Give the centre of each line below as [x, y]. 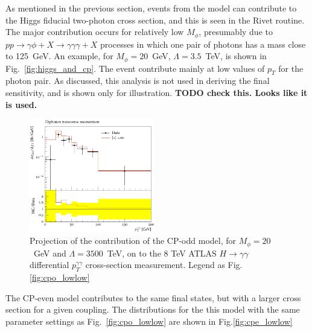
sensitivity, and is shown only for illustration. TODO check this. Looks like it [157, 93]
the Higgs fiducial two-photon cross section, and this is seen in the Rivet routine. [155, 20]
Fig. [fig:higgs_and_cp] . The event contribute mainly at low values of [135, 68]
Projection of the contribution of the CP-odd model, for [133, 241]
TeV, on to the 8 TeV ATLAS [162, 253]
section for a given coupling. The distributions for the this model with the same [153, 309]
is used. [21, 104]
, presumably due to [236, 32]
